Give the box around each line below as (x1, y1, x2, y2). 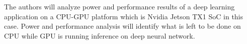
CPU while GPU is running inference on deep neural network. (4, 30, 195, 41)
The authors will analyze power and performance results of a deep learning (4, 1, 235, 11)
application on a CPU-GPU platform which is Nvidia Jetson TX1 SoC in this (4, 11, 243, 21)
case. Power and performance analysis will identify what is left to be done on (4, 21, 241, 31)
